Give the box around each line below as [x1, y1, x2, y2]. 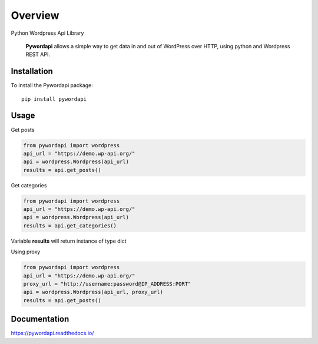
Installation [11, 67, 53, 77]
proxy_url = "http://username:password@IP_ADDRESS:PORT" [23, 280, 191, 287]
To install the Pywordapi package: [11, 82, 94, 89]
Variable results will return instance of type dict [11, 237, 127, 244]
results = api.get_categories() [23, 222, 117, 229]
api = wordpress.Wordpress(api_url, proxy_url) [23, 289, 163, 296]
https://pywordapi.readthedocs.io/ [11, 330, 94, 337]
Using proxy [11, 248, 41, 256]
